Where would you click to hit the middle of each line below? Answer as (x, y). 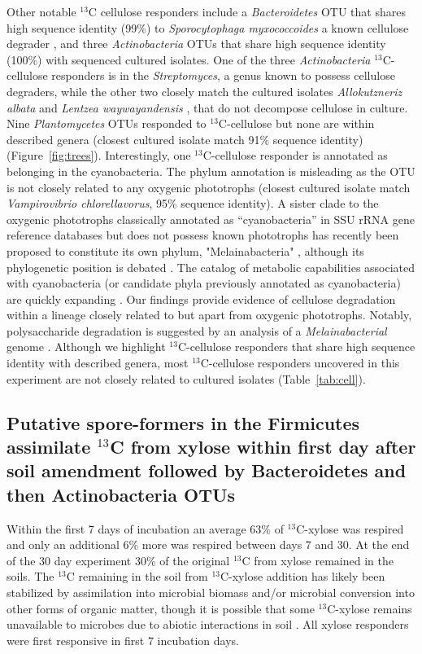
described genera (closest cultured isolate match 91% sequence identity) (185, 139)
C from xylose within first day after (263, 447)
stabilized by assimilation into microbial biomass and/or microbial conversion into (211, 592)
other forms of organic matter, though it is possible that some (161, 608)
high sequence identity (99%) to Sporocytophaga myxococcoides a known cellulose (208, 27)
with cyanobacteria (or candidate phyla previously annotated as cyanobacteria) (204, 283)
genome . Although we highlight (86, 347)
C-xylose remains (370, 608)
